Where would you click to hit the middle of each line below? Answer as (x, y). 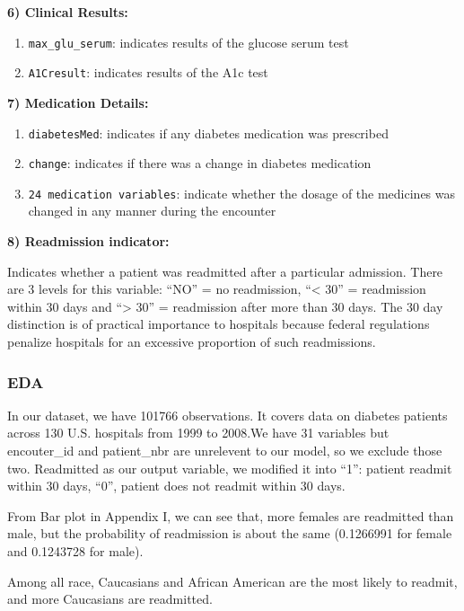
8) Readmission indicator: (88, 241)
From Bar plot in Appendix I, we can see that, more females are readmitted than (231, 515)
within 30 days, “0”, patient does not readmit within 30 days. (176, 486)
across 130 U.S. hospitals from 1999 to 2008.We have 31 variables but (198, 433)
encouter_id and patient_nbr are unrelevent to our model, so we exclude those (225, 451)
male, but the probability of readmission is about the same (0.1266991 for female (230, 533)
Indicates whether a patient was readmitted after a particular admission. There (225, 271)
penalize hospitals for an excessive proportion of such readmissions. (192, 342)
